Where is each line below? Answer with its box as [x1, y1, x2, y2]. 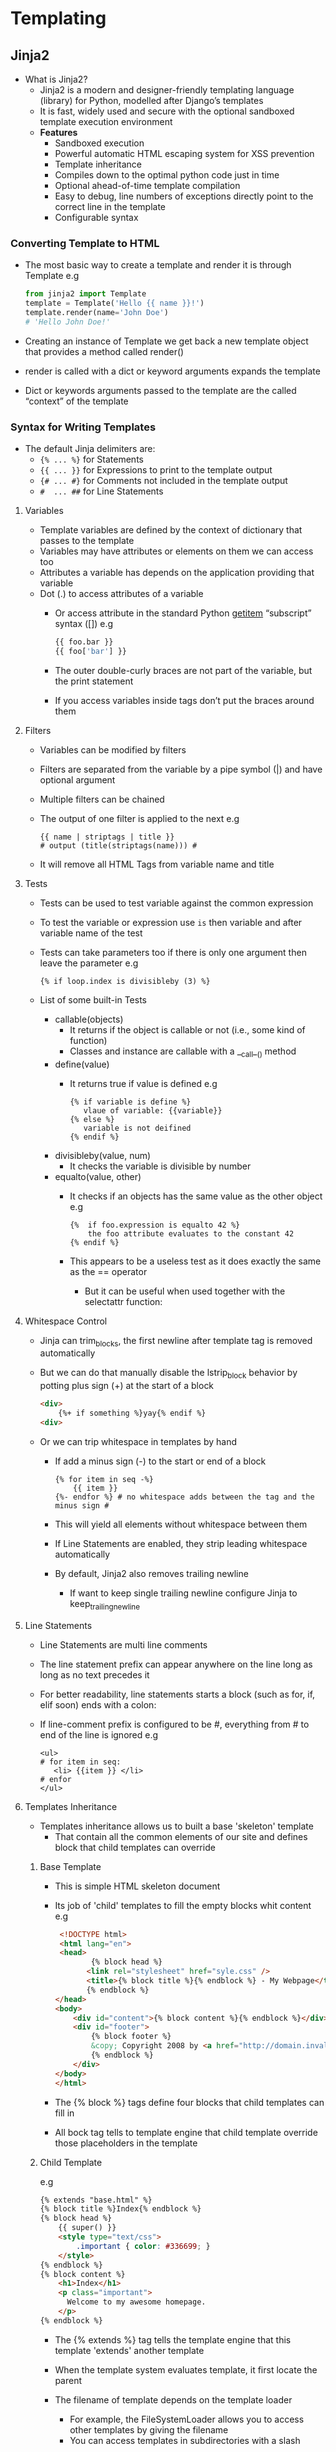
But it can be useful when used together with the [84, 1285, 286, 1297]
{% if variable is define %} [69, 1097, 192, 1107]
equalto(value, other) [54, 1170, 142, 1182]
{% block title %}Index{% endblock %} [39, 2204, 202, 2214]
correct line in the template [54, 201, 166, 212]
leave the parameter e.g [39, 957, 139, 969]
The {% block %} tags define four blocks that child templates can [54, 2096, 325, 2108]
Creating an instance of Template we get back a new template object [24, 335, 309, 347]
